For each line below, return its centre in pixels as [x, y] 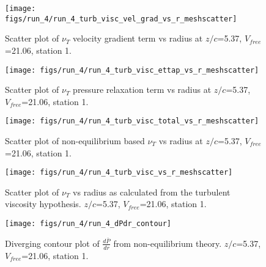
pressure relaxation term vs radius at [142, 90]
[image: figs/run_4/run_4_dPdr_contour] [88, 224]
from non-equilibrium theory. [168, 243]
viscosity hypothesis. [43, 204]
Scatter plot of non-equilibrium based [75, 141]
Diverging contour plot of [52, 243]
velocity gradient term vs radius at [138, 38]
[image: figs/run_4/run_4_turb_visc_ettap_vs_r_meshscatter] [132, 70]
